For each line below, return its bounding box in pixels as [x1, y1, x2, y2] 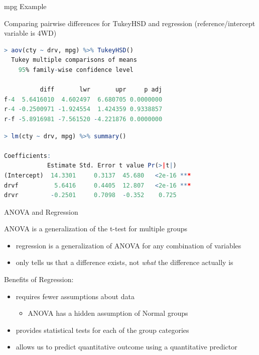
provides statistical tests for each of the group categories [16, 324, 189, 335]
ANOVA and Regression [4, 206, 78, 217]
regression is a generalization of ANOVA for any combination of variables [16, 240, 241, 250]
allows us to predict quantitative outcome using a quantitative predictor [16, 341, 237, 352]
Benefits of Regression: [4, 274, 74, 285]
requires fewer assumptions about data [16, 291, 135, 301]
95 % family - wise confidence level [18, 66, 134, 73]
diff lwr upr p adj [40, 86, 162, 94]
